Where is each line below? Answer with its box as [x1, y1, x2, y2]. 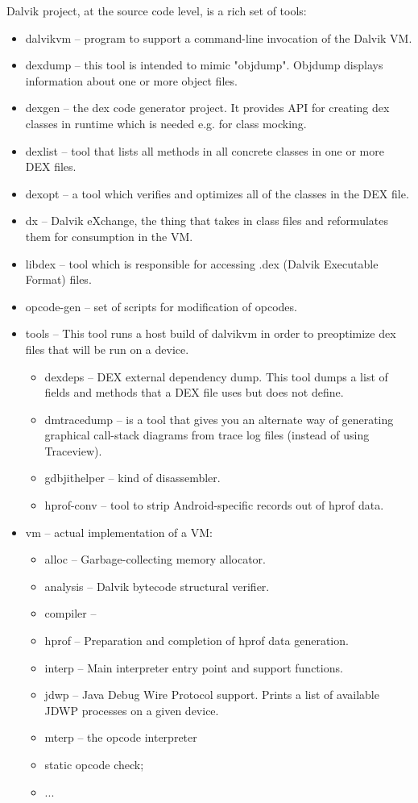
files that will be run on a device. [25, 340, 189, 357]
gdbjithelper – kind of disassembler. [44, 469, 221, 486]
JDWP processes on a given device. [44, 701, 219, 718]
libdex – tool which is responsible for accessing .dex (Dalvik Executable [25, 255, 379, 272]
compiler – [44, 605, 97, 622]
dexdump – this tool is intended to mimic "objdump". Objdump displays [25, 56, 383, 73]
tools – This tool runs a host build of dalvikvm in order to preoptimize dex [25, 325, 396, 342]
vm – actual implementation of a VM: [25, 523, 213, 540]
